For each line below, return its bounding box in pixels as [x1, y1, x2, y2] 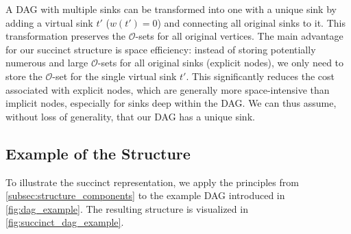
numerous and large [5, 55, 88, 70]
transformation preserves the [5, 29, 125, 43]
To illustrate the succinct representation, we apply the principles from [5, 174, 299, 189]
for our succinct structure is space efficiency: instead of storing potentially [5, 42, 316, 56]
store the [5, 68, 43, 83]
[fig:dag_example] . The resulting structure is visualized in [5, 201, 248, 216]
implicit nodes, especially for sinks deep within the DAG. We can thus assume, [5, 96, 337, 110]
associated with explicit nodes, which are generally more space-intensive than [5, 82, 330, 96]
